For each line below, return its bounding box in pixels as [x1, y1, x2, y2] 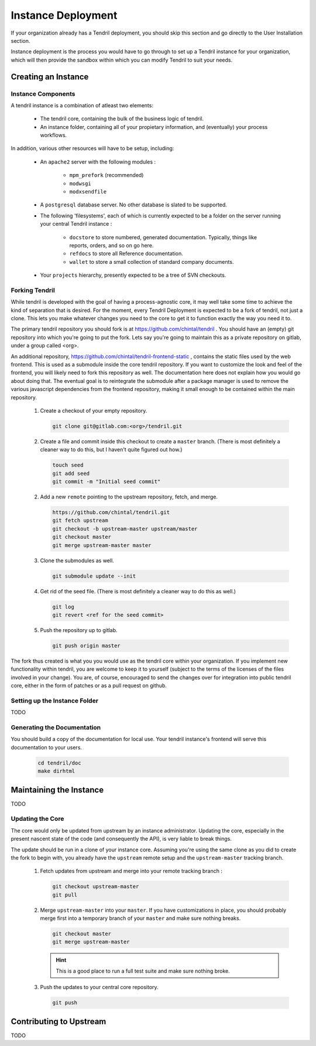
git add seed [52, 470, 90, 477]
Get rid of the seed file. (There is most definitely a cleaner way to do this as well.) [40, 587, 236, 595]
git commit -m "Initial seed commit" [52, 478, 161, 485]
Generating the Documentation [11, 723, 101, 731]
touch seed [52, 462, 84, 468]
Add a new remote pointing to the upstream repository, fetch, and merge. [40, 493, 218, 501]
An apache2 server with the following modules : [40, 158, 156, 165]
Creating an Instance [11, 72, 89, 81]
